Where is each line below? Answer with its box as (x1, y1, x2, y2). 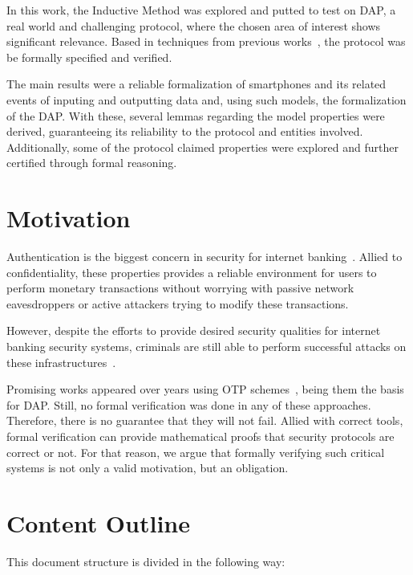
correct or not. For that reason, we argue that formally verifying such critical (6, 443, 385, 460)
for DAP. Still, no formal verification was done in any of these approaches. (6, 396, 371, 413)
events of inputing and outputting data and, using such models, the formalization (6, 91, 407, 108)
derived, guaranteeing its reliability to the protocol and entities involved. (6, 123, 363, 140)
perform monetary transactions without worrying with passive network (6, 279, 354, 296)
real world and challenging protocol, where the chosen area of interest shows (6, 17, 381, 34)
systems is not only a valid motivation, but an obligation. (6, 459, 289, 476)
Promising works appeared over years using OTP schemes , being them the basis (6, 381, 404, 398)
